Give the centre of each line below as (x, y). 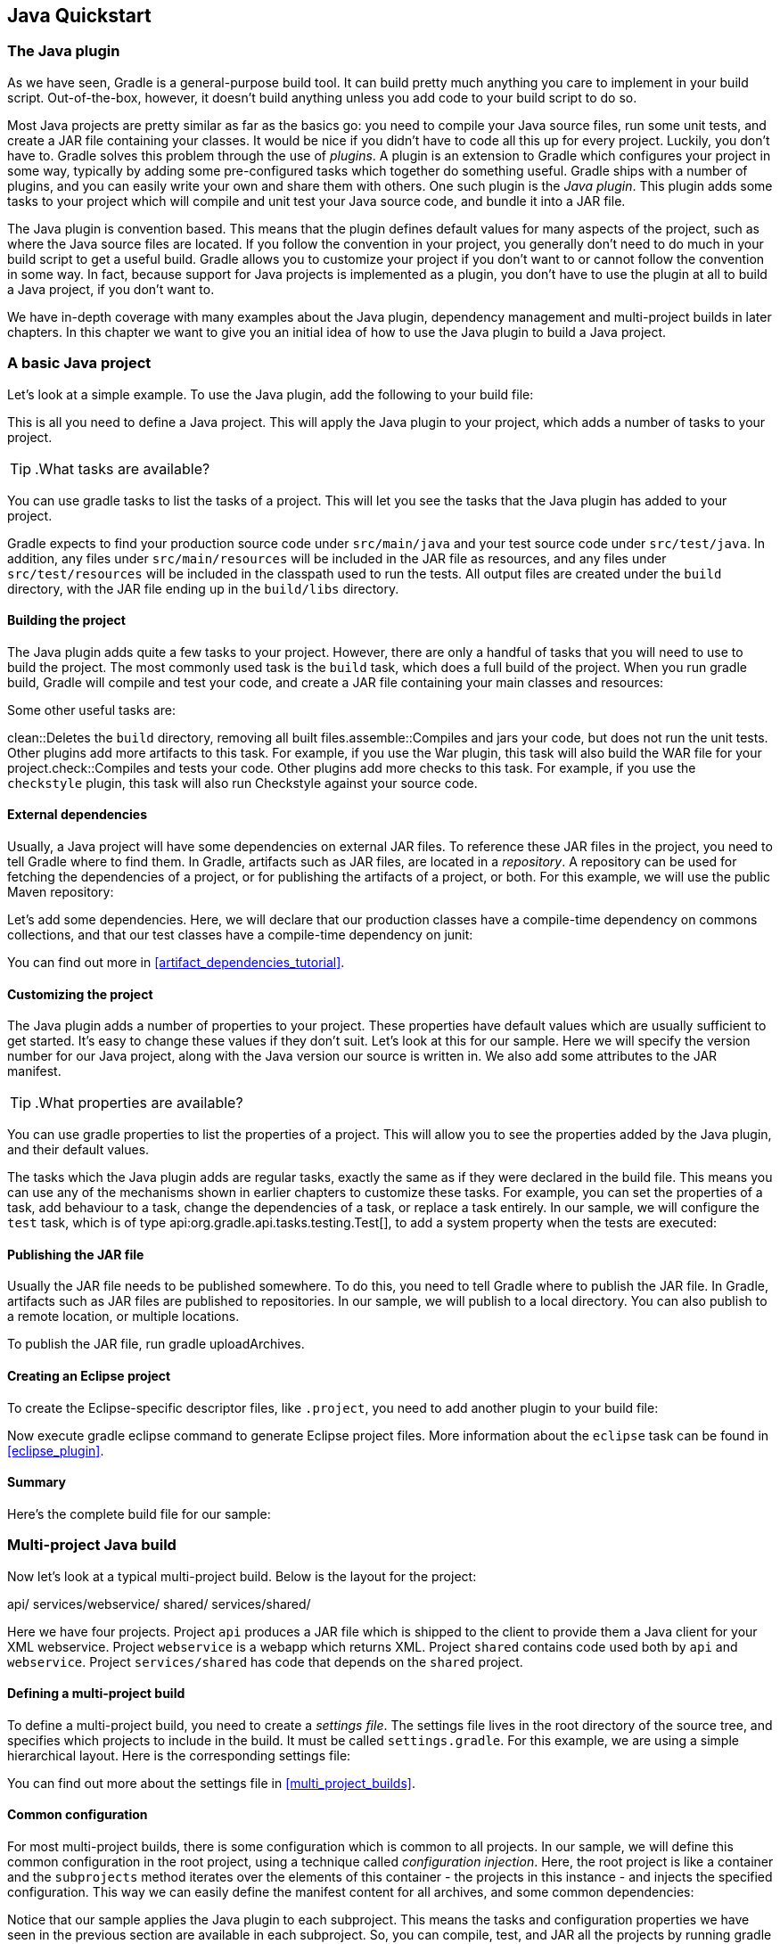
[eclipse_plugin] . (56, 1450)
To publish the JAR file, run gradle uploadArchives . (156, 1344)
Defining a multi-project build (96, 1694)
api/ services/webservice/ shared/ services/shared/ (159, 1604)
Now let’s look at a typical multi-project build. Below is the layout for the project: (242, 1576)
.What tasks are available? (123, 468)
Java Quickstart (79, 16)
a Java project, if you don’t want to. (111, 289)
